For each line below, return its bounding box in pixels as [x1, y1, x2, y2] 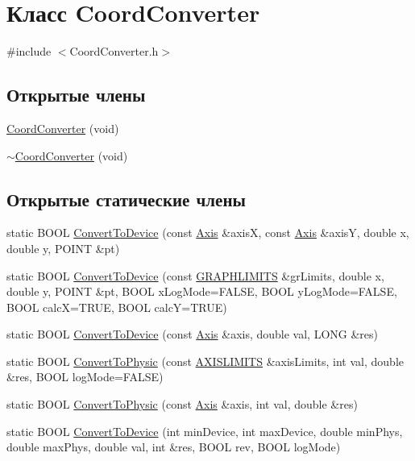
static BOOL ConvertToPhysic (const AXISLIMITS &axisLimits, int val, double [6, 352, 404, 369]
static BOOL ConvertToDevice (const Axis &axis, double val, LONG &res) [6, 326, 379, 343]
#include [6, 43, 52, 60]
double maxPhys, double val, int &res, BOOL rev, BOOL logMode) [6, 438, 341, 455]
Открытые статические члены [6, 186, 246, 211]
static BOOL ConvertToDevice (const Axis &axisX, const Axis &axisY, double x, [6, 224, 409, 241]
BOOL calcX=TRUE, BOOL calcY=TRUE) [6, 298, 227, 315]
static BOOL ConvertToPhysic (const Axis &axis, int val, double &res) [6, 396, 358, 413]
